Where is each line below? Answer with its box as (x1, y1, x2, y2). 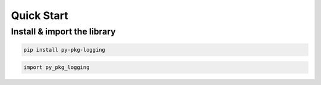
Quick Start (11, 9, 68, 22)
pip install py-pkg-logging (23, 46, 105, 53)
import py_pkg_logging (23, 64, 90, 71)
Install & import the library (11, 26, 116, 37)
